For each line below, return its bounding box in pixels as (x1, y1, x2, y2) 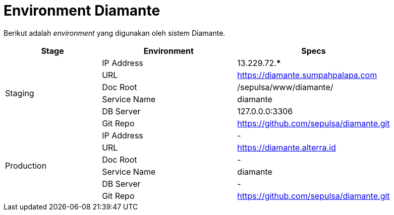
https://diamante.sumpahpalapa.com (237, 69, 377, 80)
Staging (5, 88, 34, 98)
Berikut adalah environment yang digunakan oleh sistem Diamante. (4, 28, 226, 37)
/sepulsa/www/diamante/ (237, 82, 333, 92)
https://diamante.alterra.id (237, 142, 336, 153)
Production (5, 160, 47, 171)
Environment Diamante (4, 2, 160, 19)
